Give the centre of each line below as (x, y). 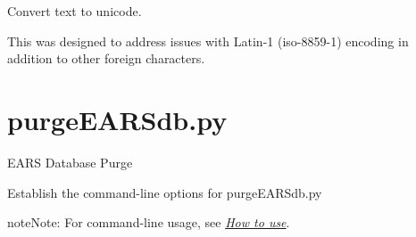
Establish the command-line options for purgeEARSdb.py (165, 192)
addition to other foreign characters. (106, 58)
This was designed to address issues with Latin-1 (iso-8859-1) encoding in (208, 41)
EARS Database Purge (70, 162)
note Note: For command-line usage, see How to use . (149, 222)
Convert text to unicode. (75, 11)
